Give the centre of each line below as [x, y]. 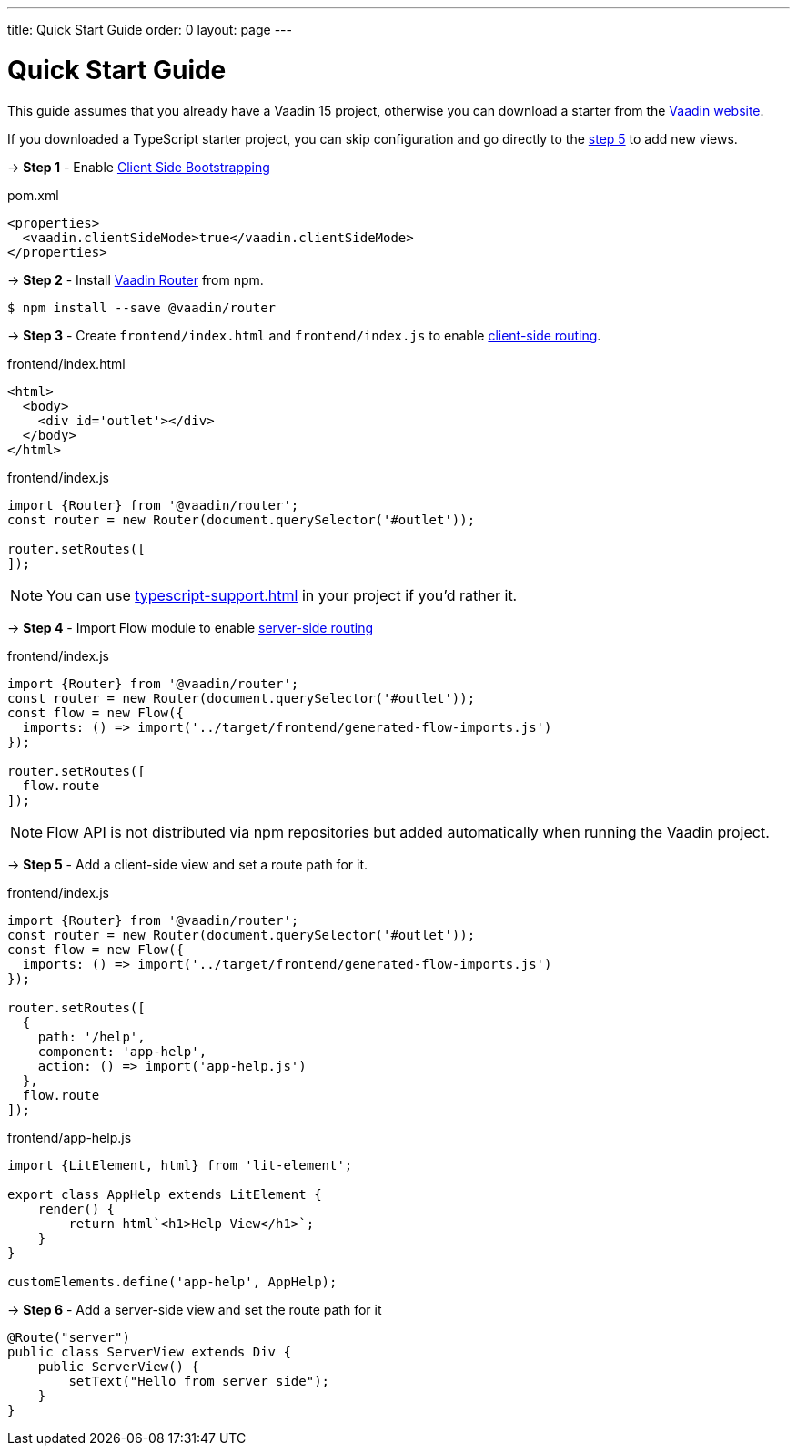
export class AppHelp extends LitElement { [165, 1194]
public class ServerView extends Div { [149, 1351]
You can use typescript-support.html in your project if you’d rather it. [282, 595]
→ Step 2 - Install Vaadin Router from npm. [136, 279]
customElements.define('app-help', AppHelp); [172, 1281]
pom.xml [33, 195]
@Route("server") [69, 1337]
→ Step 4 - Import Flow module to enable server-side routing [190, 627]
